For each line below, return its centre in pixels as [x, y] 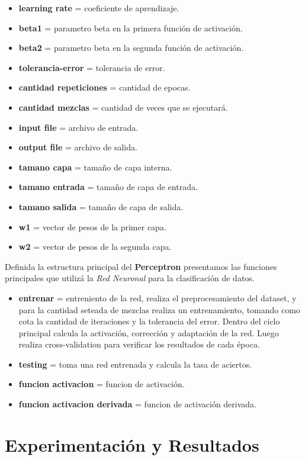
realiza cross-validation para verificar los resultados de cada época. [139, 344]
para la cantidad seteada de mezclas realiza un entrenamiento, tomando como [159, 309]
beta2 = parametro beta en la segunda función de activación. [131, 48]
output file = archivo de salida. [78, 147]
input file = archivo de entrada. [78, 127]
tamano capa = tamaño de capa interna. [95, 167]
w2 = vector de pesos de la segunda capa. [95, 247]
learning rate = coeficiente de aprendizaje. [99, 8]
